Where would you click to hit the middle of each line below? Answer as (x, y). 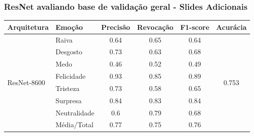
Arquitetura (28, 27)
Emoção (69, 27)
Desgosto (69, 52)
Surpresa (69, 100)
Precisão (116, 27)
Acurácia (231, 27)
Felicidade (71, 76)
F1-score (195, 27)
